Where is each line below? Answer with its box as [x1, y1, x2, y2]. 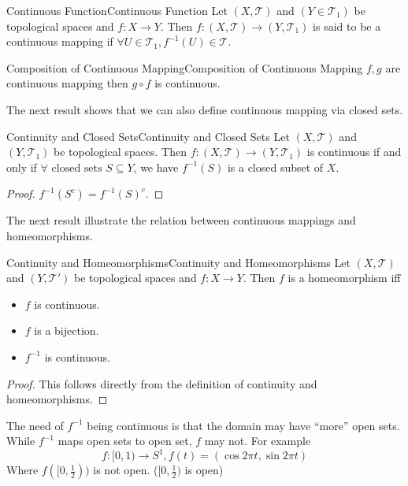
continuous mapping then [6, 75, 128, 91]
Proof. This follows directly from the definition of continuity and [6, 375, 317, 391]
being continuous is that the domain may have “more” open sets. [87, 417, 400, 433]
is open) [184, 462, 224, 478]
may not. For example [204, 432, 311, 449]
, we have [133, 158, 179, 175]
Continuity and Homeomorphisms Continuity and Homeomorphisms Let [6, 254, 351, 270]
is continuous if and [306, 143, 402, 160]
